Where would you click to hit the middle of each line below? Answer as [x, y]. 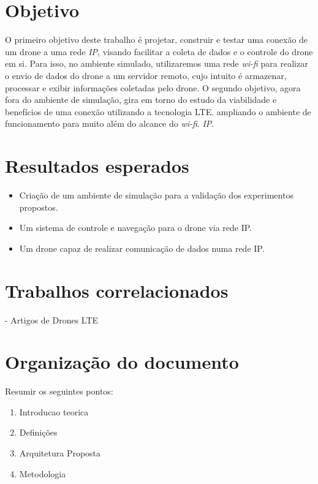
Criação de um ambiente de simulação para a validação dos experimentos [156, 195]
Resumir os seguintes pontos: [59, 391]
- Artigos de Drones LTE [52, 320]
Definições [38, 432]
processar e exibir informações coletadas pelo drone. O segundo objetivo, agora [153, 87]
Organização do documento [122, 362]
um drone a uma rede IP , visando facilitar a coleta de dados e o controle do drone [159, 51]
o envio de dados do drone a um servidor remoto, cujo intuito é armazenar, [146, 75]
